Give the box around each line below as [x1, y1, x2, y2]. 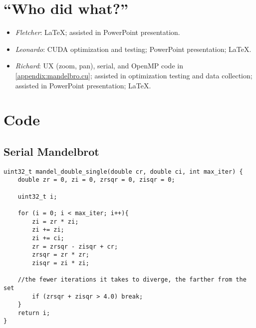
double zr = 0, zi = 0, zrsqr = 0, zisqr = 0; [17, 176, 175, 184]
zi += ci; [32, 234, 64, 242]
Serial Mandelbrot [3, 143, 99, 159]
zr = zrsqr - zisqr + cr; [32, 243, 118, 250]
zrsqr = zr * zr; [32, 251, 89, 259]
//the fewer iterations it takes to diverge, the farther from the [17, 276, 247, 284]
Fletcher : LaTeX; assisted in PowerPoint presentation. [15, 27, 180, 37]
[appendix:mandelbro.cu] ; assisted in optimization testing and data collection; [15, 70, 253, 80]
